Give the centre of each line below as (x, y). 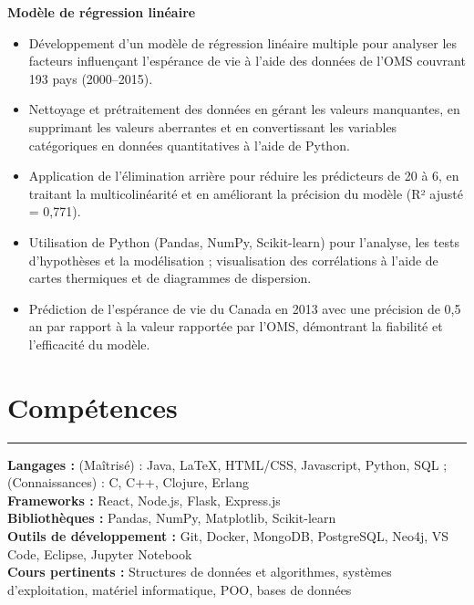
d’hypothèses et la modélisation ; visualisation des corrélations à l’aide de (233, 260)
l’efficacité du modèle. (89, 344)
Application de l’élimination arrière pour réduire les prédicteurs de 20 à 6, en (244, 176)
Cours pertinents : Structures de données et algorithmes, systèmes (200, 572)
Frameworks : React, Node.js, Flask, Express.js (144, 500)
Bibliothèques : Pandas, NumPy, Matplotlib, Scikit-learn (172, 518)
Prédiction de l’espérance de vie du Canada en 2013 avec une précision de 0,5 (245, 308)
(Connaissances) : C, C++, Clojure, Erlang (128, 482)
